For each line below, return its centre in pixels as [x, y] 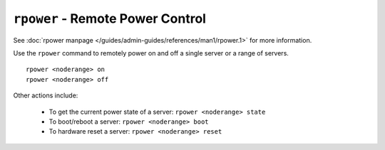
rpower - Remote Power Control [110, 18]
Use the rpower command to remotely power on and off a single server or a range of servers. [151, 53]
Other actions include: [46, 95]
